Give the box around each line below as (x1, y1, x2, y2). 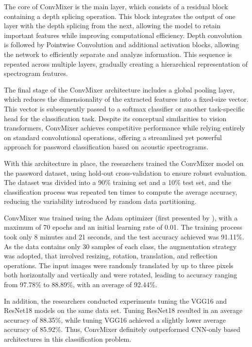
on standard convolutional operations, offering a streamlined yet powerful (4, 132, 222, 142)
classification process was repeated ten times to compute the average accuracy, (4, 186, 237, 197)
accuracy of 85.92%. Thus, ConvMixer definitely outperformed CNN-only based (4, 324, 240, 334)
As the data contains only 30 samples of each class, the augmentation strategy (4, 241, 237, 251)
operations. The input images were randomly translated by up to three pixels (4, 260, 234, 270)
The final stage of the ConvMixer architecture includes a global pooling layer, (4, 84, 235, 94)
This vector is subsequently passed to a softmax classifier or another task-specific (4, 103, 245, 113)
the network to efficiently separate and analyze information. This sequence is (4, 49, 232, 59)
